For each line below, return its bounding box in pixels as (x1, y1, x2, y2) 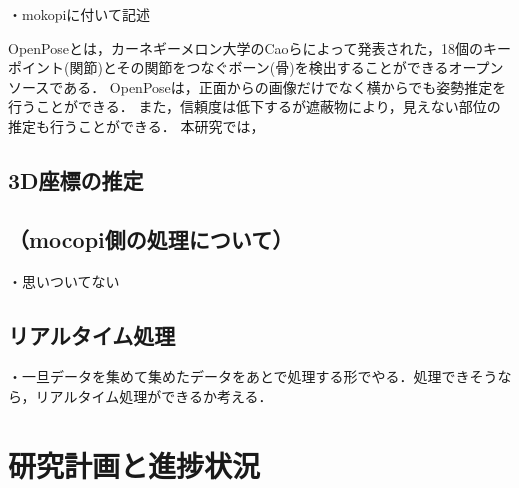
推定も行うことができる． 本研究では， (8, 115, 265, 136)
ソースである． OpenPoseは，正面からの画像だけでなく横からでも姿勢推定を (8, 76, 507, 97)
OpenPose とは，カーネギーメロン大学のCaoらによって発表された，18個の (8, 37, 484, 58)
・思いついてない (8, 270, 120, 291)
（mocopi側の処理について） (8, 223, 294, 254)
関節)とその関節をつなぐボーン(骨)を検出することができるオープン (69, 57, 504, 78)
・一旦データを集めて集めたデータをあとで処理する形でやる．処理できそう (8, 366, 498, 387)
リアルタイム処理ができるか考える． (35, 385, 273, 406)
